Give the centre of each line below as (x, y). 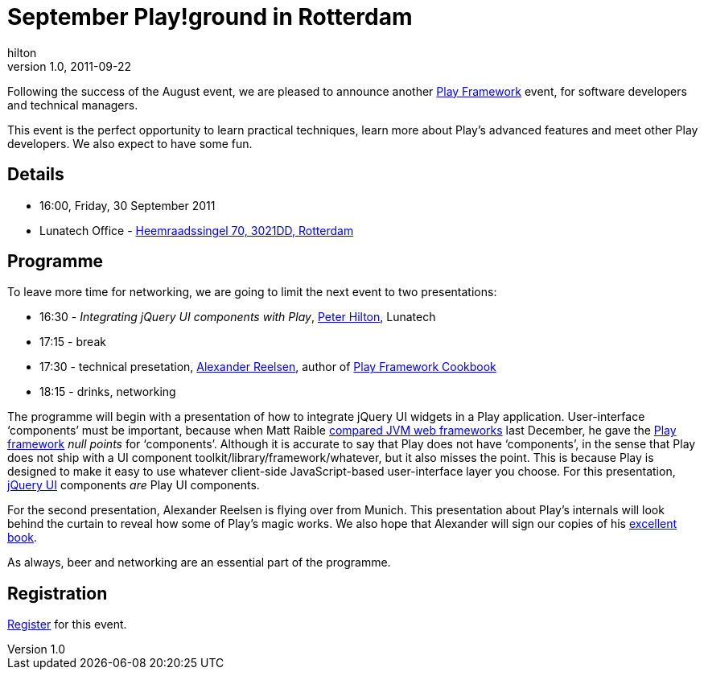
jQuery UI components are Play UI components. (134, 485)
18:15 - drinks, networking (108, 392)
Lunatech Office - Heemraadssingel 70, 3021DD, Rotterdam (197, 230)
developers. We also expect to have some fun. (130, 143)
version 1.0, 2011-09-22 (69, 66)
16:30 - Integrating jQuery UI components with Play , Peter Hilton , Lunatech (238, 317)
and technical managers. (73, 105)
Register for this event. (67, 624)
